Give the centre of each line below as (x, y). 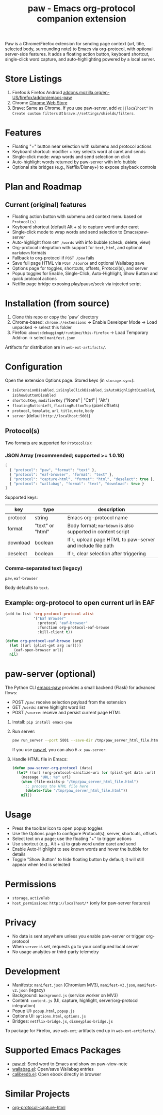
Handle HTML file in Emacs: (40, 759)
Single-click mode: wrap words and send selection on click (71, 157)
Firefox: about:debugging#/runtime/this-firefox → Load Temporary (80, 333)
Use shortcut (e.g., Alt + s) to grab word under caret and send (74, 844)
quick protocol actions (34, 279)
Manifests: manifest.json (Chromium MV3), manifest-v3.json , (74, 985)
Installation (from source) (57, 303)
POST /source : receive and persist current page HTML (66, 713)
